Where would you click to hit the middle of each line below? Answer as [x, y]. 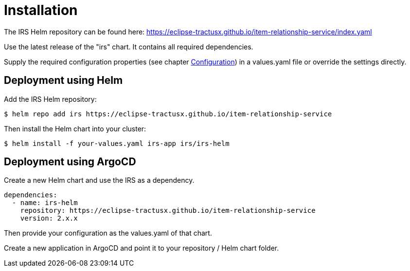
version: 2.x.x [49, 218]
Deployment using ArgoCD [70, 162]
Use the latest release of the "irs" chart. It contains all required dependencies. [129, 47]
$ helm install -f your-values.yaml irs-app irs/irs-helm [117, 143]
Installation [41, 10]
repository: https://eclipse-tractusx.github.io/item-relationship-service [168, 211]
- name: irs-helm [45, 203]
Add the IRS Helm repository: [50, 99]
